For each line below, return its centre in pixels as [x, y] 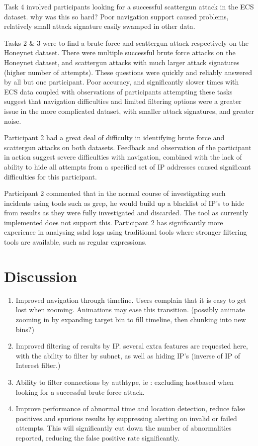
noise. [13, 121]
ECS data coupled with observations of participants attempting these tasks [118, 91]
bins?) [25, 329]
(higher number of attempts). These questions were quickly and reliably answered [128, 72]
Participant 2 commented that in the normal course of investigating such [115, 193]
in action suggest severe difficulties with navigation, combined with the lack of [123, 157]
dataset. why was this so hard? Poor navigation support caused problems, [116, 16]
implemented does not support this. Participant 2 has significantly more [114, 222]
